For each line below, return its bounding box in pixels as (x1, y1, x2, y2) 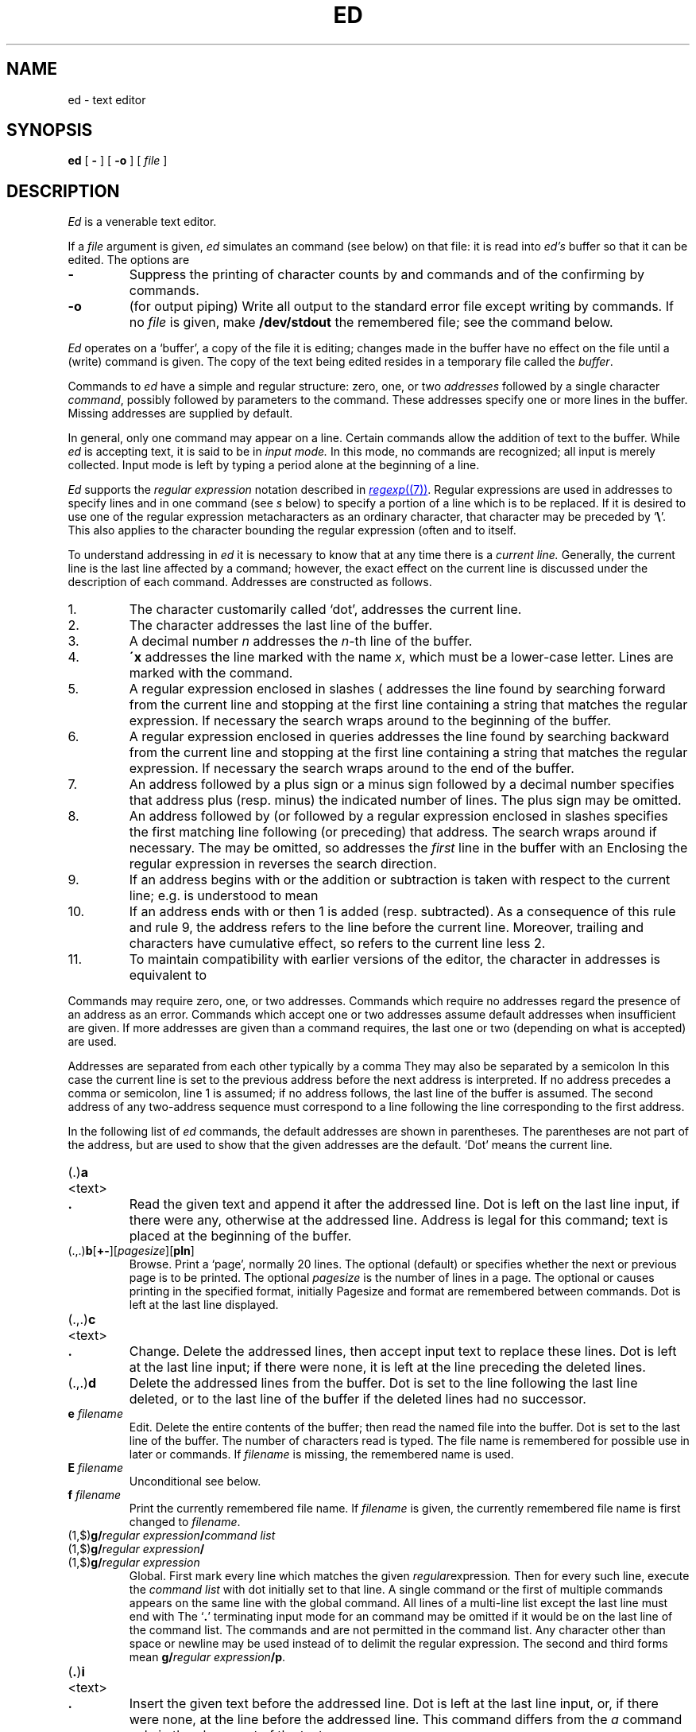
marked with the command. (129, 665, 293, 682)
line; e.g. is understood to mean (129, 887, 319, 904)
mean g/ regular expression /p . (129, 1650, 286, 1664)
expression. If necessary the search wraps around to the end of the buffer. (129, 760, 574, 777)
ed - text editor (68, 92, 146, 107)
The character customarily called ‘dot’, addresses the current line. (129, 601, 522, 618)
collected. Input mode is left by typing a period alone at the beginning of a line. (68, 458, 480, 472)
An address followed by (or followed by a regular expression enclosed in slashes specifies (129, 808, 668, 825)
